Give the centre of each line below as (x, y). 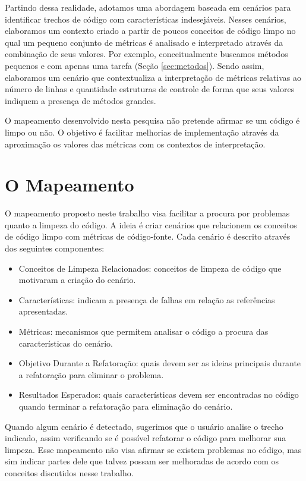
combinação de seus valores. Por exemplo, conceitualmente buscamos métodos (146, 54)
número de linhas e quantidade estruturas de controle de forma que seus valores (150, 89)
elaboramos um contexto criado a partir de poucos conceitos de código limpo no (150, 31)
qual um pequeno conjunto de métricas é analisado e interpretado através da (144, 42)
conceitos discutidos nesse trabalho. (69, 472)
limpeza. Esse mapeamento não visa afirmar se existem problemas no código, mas (153, 449)
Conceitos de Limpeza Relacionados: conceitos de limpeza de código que (150, 268)
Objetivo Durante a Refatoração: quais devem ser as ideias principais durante (160, 363)
